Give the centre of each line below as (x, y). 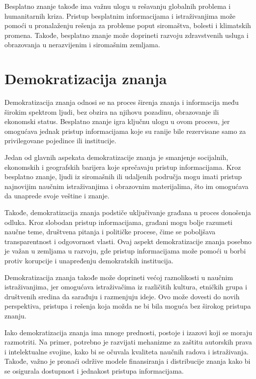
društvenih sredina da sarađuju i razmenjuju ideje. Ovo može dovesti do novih (122, 296)
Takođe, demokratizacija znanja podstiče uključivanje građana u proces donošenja (128, 212)
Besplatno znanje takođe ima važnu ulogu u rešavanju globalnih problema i (118, 6)
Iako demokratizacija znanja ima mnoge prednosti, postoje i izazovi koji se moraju (128, 332)
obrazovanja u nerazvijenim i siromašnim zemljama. (82, 45)
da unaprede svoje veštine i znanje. (57, 196)
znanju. (15, 315)
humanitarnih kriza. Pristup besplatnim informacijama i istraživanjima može (120, 16)
